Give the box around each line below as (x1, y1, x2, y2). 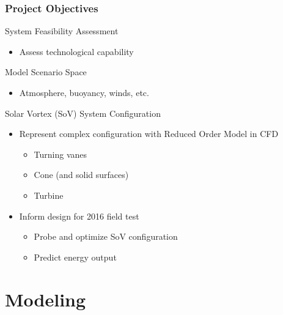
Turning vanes (34, 147, 87, 160)
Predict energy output (34, 250, 117, 263)
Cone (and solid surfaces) (34, 168, 129, 181)
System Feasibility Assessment (5, 24, 119, 37)
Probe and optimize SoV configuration (34, 230, 178, 243)
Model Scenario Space (5, 65, 87, 78)
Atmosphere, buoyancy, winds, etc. (19, 86, 149, 98)
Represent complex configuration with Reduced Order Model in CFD (19, 127, 279, 140)
